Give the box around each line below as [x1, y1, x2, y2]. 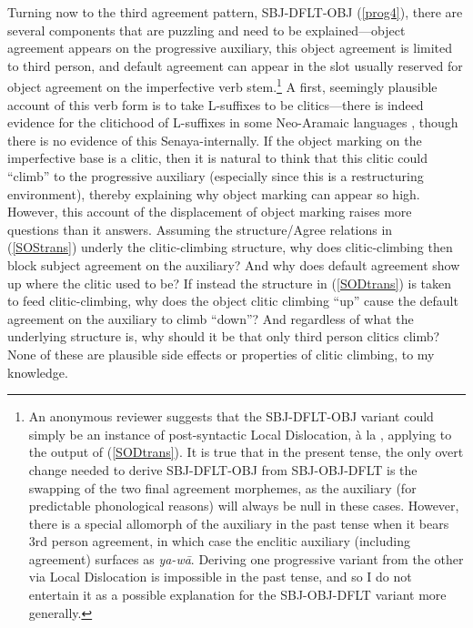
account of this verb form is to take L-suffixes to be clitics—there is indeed [7, 95, 424, 114]
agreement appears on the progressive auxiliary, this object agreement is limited [7, 38, 453, 57]
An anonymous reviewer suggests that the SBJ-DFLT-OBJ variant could [28, 407, 434, 426]
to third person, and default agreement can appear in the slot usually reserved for [7, 56, 463, 75]
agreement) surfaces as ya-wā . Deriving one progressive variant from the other [28, 549, 464, 568]
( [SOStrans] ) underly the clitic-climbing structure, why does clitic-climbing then [7, 238, 453, 257]
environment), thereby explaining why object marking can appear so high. [7, 184, 420, 203]
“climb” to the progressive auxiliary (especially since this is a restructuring [7, 167, 424, 185]
